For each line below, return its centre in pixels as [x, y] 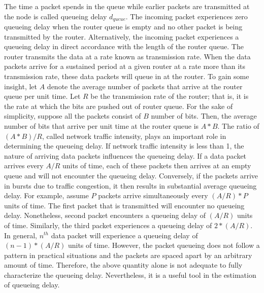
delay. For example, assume [46, 195]
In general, [21, 235]
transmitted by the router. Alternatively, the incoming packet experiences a [122, 36]
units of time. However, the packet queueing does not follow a [164, 245]
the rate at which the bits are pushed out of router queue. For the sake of [119, 106]
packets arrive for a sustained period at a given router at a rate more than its [125, 66]
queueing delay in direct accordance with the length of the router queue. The [124, 46]
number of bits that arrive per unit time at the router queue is [102, 125]
